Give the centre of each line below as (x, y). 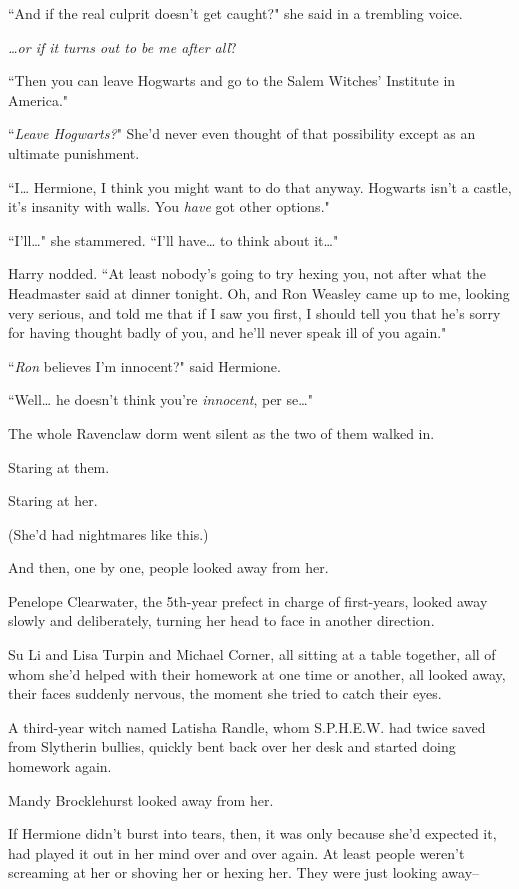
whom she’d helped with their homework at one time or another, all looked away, (257, 673)
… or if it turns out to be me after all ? (122, 46)
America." (38, 99)
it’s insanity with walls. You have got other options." (169, 206)
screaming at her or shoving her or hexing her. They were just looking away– (244, 872)
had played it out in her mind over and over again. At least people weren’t (236, 852)
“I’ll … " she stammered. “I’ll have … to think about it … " (173, 239)
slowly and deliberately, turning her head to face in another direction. (221, 620)
